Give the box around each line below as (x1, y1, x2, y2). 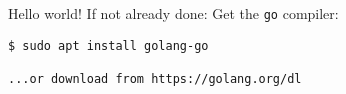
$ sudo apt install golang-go (8, 38, 209, 53)
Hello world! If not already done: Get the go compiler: (8, 3, 339, 23)
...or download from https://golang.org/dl (8, 71, 302, 86)
